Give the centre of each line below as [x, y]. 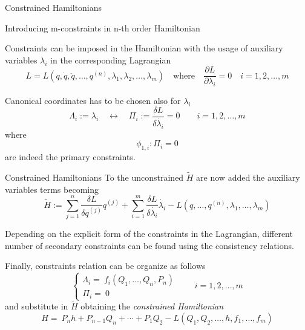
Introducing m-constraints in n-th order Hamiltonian [103, 27]
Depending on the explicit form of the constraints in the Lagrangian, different [149, 234]
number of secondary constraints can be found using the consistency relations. [149, 245]
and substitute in [37, 306]
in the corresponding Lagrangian [111, 60]
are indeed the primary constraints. [70, 157]
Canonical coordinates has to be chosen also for [93, 101]
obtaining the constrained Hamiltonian [152, 306]
